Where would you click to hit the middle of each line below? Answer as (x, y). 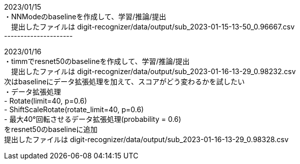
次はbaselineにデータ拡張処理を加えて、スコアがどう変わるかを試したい (124, 81)
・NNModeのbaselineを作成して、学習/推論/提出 (85, 17)
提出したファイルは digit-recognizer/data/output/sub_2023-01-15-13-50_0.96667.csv (153, 27)
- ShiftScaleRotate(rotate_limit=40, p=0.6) (74, 109)
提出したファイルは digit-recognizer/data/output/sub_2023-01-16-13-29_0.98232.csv (153, 71)
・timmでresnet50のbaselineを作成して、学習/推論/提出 (97, 61)
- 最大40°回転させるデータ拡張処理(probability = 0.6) (93, 119)
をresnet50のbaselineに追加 (51, 129)
